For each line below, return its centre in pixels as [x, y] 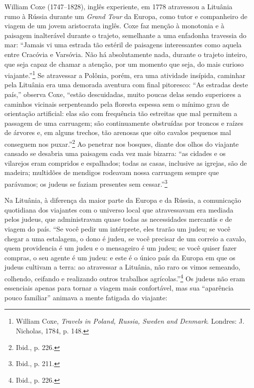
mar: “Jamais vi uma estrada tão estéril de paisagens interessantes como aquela [123, 45]
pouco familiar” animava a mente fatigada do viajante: [86, 297]
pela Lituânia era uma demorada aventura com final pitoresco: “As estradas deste [126, 85]
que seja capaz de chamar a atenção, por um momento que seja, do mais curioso [124, 64]
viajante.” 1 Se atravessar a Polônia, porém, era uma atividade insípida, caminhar [125, 74]
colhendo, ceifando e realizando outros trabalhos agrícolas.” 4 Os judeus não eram [125, 278]
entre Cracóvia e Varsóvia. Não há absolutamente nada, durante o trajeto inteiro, [126, 54]
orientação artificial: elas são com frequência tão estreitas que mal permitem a [121, 113]
